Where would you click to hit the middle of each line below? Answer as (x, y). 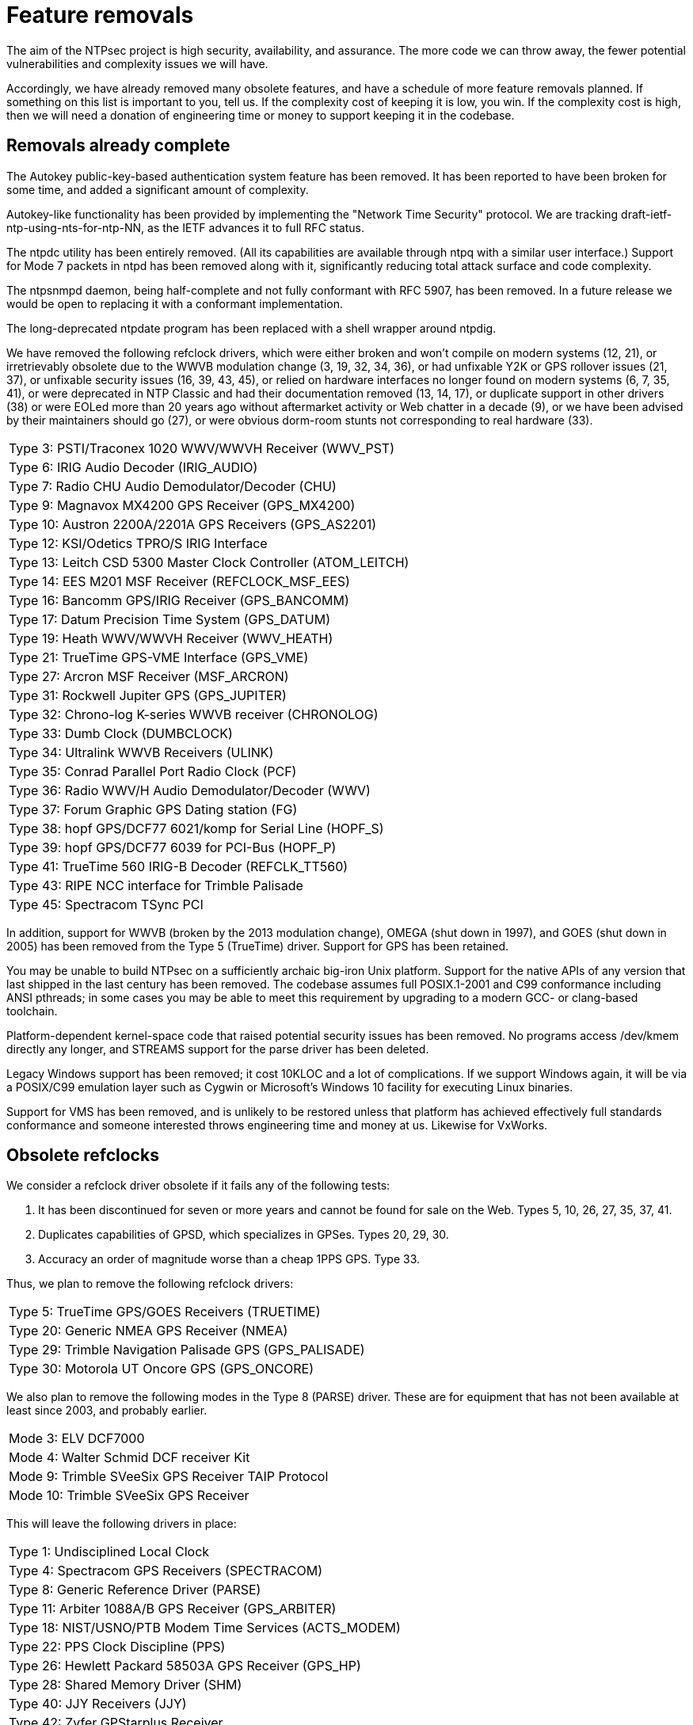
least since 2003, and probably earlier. (107, 1411)
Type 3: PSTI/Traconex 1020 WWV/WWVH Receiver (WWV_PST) (202, 448)
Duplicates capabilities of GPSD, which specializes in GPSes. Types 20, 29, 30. (244, 1235)
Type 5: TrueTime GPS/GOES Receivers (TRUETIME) (165, 1312)
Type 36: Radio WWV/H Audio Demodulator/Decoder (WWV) (190, 790)
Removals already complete (118, 146)
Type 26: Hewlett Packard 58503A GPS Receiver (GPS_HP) (185, 1666)
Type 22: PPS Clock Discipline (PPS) (117, 1647)
